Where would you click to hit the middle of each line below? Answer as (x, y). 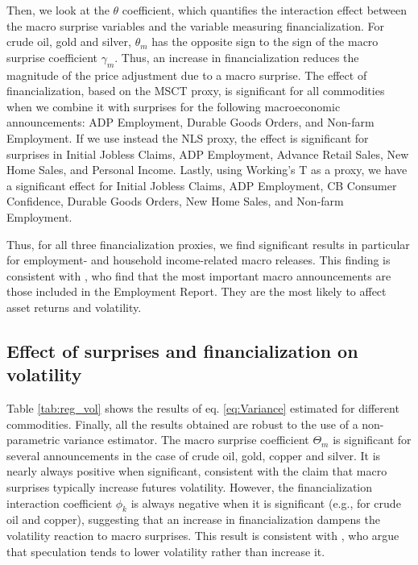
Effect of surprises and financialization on (182, 350)
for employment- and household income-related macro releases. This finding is (199, 260)
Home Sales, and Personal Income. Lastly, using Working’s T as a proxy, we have (207, 170)
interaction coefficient (60, 503)
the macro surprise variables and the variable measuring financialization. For (196, 25)
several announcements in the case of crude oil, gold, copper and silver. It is (194, 455)
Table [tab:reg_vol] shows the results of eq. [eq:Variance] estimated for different (203, 408)
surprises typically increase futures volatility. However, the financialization (190, 487)
